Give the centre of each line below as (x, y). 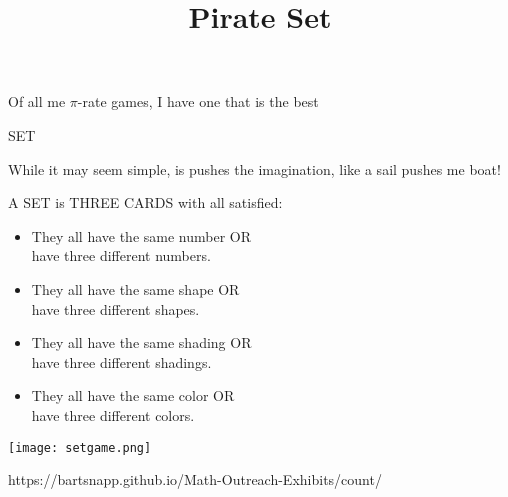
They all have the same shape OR (135, 288)
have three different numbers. (121, 255)
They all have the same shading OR (141, 342)
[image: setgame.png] (80, 447)
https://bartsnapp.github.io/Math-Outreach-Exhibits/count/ (195, 479)
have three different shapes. (115, 308)
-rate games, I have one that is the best (198, 101)
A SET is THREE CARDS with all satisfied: (145, 202)
